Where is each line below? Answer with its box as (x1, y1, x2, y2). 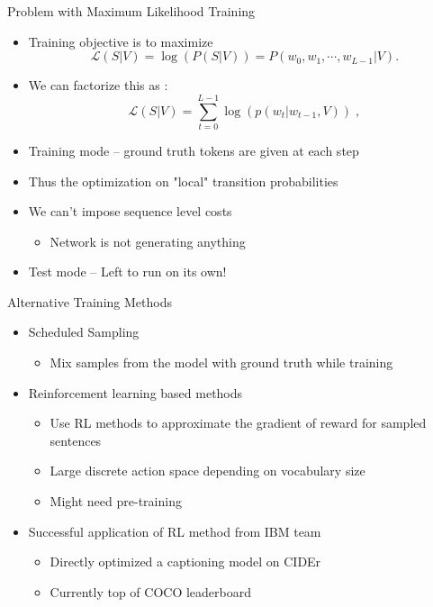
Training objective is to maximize (28, 32, 213, 50)
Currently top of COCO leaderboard (50, 582, 252, 601)
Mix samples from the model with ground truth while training (50, 353, 393, 372)
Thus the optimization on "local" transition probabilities (28, 171, 338, 190)
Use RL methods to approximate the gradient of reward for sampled (50, 413, 427, 432)
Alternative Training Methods (7, 292, 172, 311)
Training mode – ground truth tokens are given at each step (28, 140, 359, 159)
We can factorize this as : (28, 76, 168, 95)
